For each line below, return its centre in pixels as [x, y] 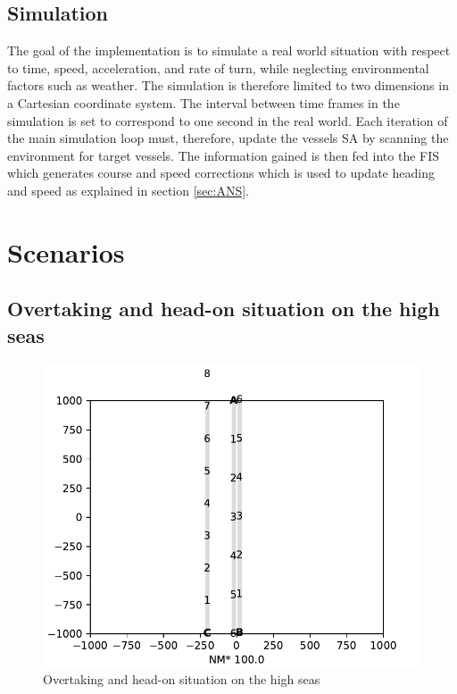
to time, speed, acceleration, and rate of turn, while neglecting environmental [218, 67]
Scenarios [66, 251]
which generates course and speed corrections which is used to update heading [221, 173]
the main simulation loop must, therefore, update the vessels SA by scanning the [228, 138]
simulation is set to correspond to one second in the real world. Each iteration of [228, 120]
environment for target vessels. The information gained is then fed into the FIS [224, 155]
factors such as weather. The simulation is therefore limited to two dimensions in [228, 85]
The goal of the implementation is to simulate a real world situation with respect [229, 50]
